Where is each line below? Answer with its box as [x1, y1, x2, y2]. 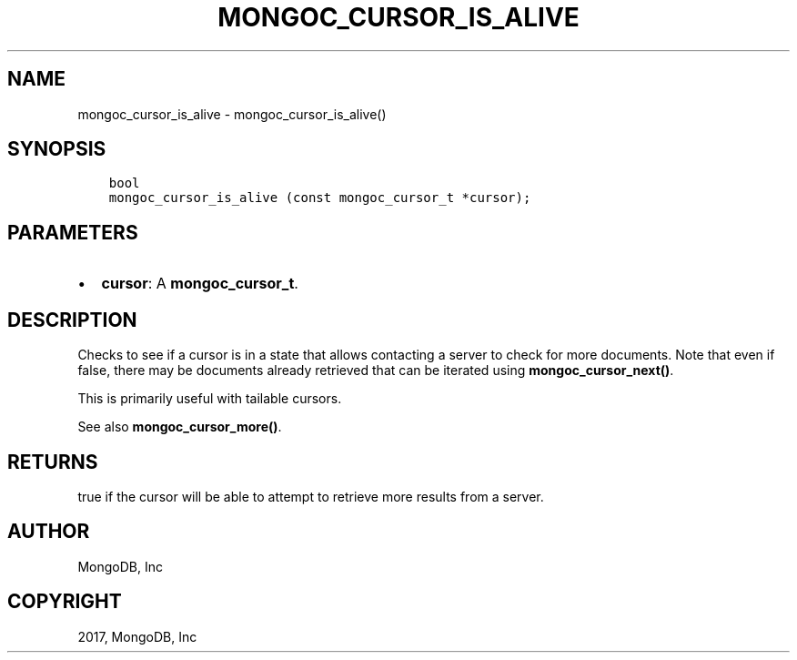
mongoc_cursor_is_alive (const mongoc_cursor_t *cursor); [108, 190, 531, 206]
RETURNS [7, 450, 98, 473]
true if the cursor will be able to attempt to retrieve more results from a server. [77, 488, 544, 504]
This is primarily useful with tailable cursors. [77, 391, 342, 407]
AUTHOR [7, 520, 90, 543]
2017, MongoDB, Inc [77, 628, 197, 645]
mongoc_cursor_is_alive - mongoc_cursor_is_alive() [77, 106, 387, 122]
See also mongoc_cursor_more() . [77, 419, 282, 435]
